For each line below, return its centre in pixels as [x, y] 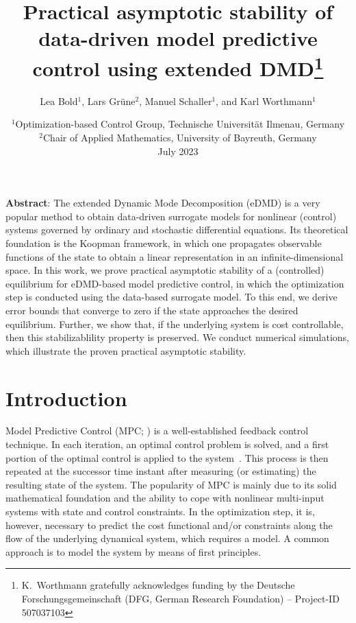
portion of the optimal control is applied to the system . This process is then [167, 457]
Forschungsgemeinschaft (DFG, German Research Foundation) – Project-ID [180, 598]
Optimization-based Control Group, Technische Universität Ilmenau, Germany [180, 124]
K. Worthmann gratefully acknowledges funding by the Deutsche [158, 585]
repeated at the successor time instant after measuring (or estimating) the [161, 471]
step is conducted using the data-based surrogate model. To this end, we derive [171, 297]
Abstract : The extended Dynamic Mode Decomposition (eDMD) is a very [163, 203]
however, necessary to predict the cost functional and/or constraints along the [169, 525]
